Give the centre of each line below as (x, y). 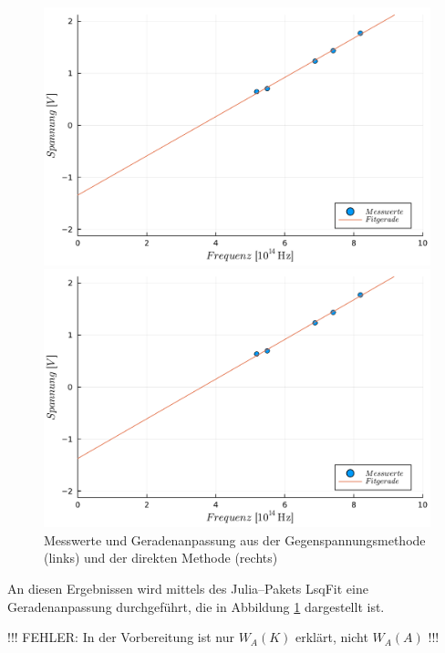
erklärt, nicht (332, 637)
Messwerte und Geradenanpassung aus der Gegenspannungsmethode (235, 539)
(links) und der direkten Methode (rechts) (161, 558)
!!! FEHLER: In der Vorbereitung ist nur (121, 637)
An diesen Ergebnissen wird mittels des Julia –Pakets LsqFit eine (188, 588)
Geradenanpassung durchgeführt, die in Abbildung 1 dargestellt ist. (196, 606)
